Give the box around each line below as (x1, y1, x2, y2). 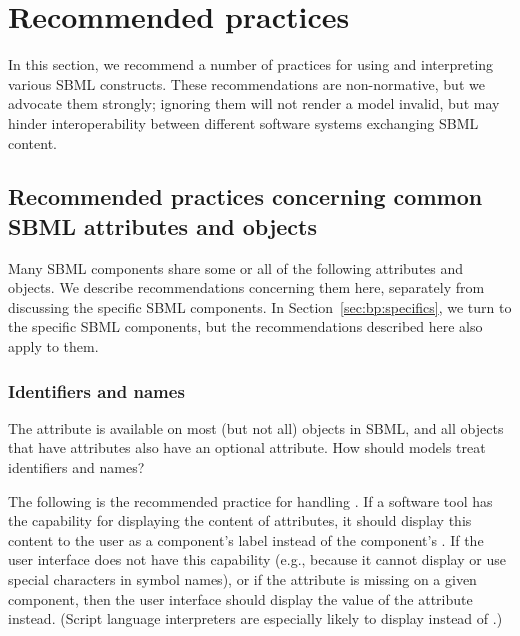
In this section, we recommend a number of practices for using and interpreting (8, 54, 494, 75)
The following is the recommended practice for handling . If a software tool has (8, 490, 493, 511)
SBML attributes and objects (8, 210, 318, 241)
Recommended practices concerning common (8, 181, 483, 212)
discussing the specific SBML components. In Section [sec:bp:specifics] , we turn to (8, 296, 512, 317)
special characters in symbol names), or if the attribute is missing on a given (8, 569, 477, 590)
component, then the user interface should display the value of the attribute (8, 588, 473, 609)
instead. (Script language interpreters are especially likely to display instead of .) (8, 608, 503, 629)
